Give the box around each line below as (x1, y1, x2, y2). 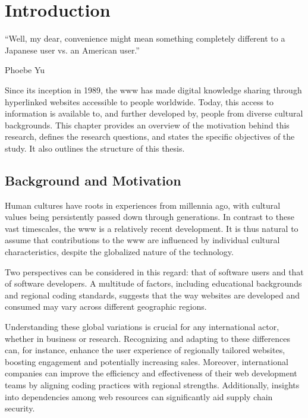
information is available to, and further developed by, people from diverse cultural (5, 107, 303, 120)
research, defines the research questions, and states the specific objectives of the (5, 130, 295, 143)
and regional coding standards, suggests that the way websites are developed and (5, 288, 300, 301)
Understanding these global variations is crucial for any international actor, (5, 320, 279, 333)
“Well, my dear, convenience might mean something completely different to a (5, 32, 285, 45)
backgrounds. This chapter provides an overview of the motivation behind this (5, 118, 290, 131)
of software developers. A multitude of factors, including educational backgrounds (5, 277, 302, 290)
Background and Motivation (5, 171, 181, 189)
